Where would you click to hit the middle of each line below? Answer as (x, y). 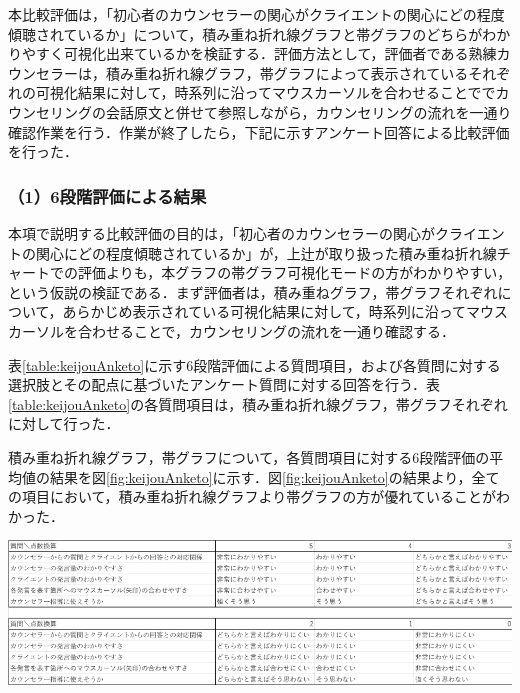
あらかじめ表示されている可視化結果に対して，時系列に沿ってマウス (285, 311)
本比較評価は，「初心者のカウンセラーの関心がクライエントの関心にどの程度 (256, 14)
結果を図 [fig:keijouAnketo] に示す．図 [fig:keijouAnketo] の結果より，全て (274, 476)
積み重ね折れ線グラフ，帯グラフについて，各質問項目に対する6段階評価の (249, 456)
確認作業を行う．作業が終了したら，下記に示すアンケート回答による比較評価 (259, 131)
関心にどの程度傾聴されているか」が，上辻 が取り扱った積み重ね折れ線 (266, 252)
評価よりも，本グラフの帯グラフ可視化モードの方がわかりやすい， (294, 272)
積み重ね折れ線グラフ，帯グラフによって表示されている (287, 72)
